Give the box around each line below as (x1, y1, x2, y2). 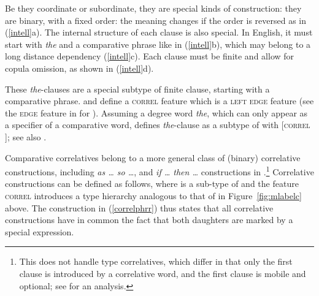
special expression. (5, 225, 74, 238)
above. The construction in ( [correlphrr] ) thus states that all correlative (5, 201, 274, 214)
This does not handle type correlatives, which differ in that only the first (19, 255, 293, 268)
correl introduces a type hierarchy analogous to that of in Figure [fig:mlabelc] (5, 189, 302, 202)
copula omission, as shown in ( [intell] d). (5, 61, 154, 74)
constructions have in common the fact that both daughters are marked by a (5, 213, 293, 226)
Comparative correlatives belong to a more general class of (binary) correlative (5, 151, 301, 164)
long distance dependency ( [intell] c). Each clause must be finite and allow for (5, 50, 294, 63)
